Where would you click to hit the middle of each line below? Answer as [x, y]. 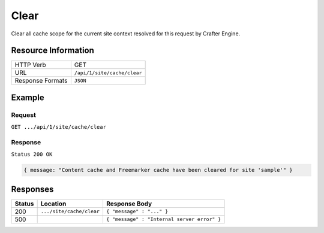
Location [53, 204]
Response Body [129, 204]
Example [28, 97]
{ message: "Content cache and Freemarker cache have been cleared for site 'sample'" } [158, 170]
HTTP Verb [30, 65]
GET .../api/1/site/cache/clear [58, 127]
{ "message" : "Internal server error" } [163, 220]
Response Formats [41, 81]
